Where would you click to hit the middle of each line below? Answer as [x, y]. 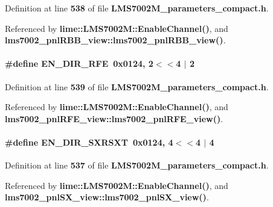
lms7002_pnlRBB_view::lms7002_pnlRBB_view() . [115, 40]
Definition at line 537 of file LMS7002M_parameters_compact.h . [137, 165]
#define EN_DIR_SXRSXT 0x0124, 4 [89, 142]
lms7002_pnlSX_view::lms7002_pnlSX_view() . [107, 197]
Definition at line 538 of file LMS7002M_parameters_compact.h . [137, 8]
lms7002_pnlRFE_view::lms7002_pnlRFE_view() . [114, 118]
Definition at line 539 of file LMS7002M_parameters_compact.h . [137, 86]
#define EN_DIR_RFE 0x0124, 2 [79, 63]
